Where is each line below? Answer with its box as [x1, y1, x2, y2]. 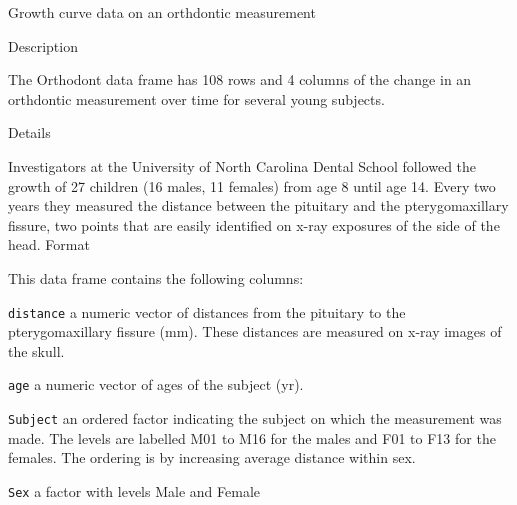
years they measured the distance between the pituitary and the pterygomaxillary [8, 195, 509, 216]
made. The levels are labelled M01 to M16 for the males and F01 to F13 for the [8, 427, 496, 448]
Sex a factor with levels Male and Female [8, 480, 260, 501]
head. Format [8, 234, 90, 255]
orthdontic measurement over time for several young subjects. [8, 88, 385, 109]
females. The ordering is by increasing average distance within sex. [8, 447, 416, 468]
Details [8, 122, 51, 143]
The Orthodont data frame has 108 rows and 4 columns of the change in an [8, 69, 472, 90]
